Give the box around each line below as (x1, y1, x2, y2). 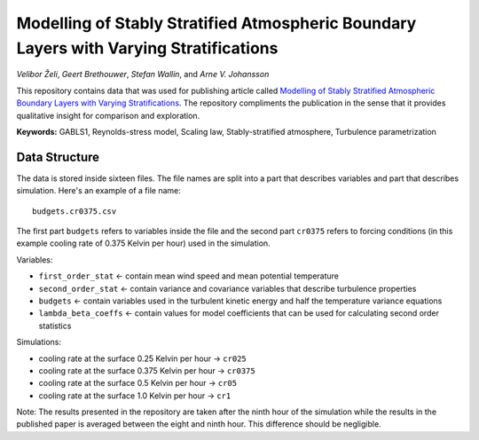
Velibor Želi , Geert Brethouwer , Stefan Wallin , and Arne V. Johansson (16, 69, 270, 80)
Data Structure (16, 149, 100, 164)
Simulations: (16, 337, 62, 348)
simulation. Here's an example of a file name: (16, 185, 181, 196)
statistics (38, 320, 72, 331)
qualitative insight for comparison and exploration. (16, 110, 200, 121)
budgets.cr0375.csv (32, 206, 117, 216)
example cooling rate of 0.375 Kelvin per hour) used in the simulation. (16, 238, 271, 248)
